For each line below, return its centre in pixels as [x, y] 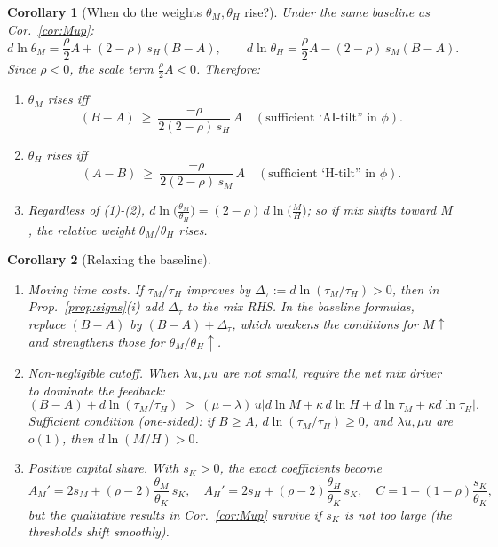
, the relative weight [81, 229]
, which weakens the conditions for [325, 324]
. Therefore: [228, 69]
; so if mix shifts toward [372, 210]
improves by [218, 289]
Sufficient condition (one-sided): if [121, 421]
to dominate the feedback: [97, 390]
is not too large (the [398, 514]
